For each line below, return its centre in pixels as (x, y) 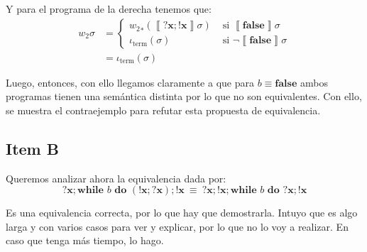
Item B (32, 148)
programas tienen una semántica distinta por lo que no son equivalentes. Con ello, (184, 96)
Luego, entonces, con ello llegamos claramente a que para (130, 82)
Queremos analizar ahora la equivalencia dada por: (116, 178)
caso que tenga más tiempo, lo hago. (85, 240)
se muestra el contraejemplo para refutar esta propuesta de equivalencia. (163, 110)
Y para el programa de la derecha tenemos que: (109, 9)
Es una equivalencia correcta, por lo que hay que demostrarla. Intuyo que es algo (182, 213)
